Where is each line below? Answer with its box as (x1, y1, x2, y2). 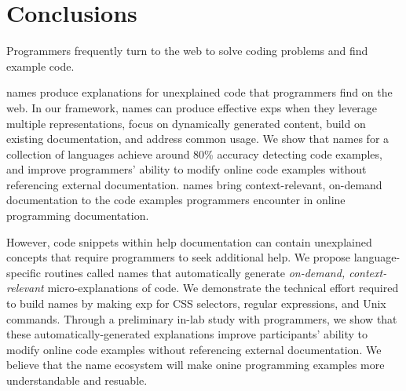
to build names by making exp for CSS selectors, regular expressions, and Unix (6, 295, 386, 312)
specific (6, 264, 42, 280)
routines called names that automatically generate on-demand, (44, 264, 346, 280)
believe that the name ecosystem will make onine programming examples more (6, 356, 385, 373)
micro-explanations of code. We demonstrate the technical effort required (47, 280, 399, 296)
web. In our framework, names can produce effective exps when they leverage (6, 99, 378, 115)
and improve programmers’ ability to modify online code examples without (6, 161, 367, 177)
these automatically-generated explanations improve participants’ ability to (6, 326, 368, 342)
